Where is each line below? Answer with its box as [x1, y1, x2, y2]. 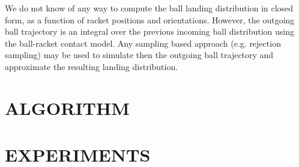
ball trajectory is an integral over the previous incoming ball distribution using [5, 25, 295, 38]
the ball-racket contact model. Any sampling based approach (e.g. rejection [5, 37, 281, 49]
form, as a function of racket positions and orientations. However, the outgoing [5, 13, 295, 26]
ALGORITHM [5, 95, 130, 120]
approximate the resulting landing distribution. [5, 60, 178, 72]
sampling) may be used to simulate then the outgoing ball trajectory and [5, 48, 274, 61]
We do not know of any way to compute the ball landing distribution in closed [5, 2, 294, 14]
